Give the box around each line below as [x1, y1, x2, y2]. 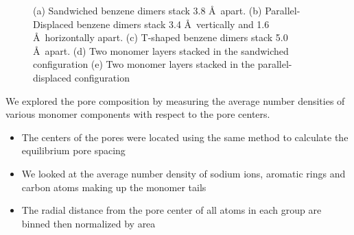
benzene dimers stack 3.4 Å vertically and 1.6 [76, 16, 270, 31]
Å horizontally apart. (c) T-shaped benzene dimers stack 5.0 [33, 30, 288, 45]
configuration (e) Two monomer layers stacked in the [33, 57, 255, 71]
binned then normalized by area [21, 216, 156, 230]
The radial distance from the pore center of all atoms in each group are [21, 203, 322, 217]
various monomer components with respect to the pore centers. [5, 107, 270, 121]
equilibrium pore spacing [21, 143, 126, 158]
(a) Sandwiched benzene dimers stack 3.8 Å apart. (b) [33, 3, 262, 17]
